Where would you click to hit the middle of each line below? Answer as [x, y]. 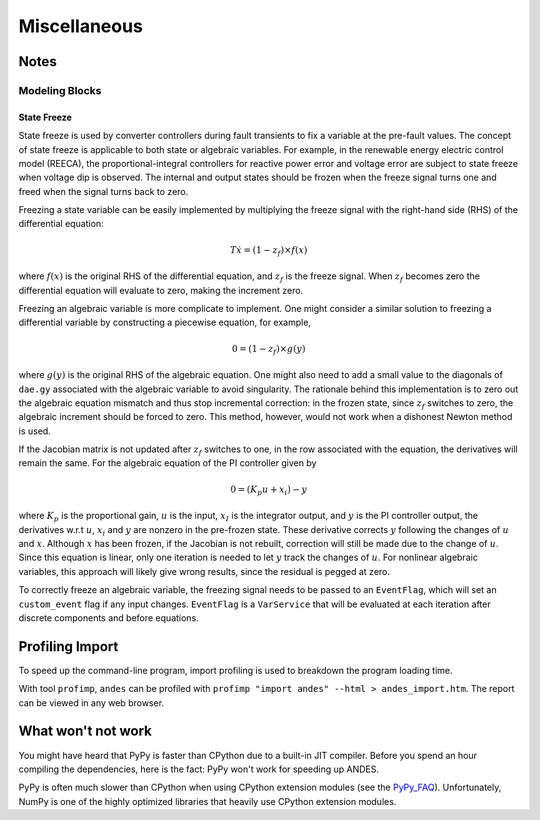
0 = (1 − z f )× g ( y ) [268, 350]
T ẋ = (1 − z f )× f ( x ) [269, 251]
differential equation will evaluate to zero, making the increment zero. [161, 290]
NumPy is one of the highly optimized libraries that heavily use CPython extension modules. [207, 801]
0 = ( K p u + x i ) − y [269, 490]
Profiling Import [68, 646]
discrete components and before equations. [108, 617]
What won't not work [85, 731]
